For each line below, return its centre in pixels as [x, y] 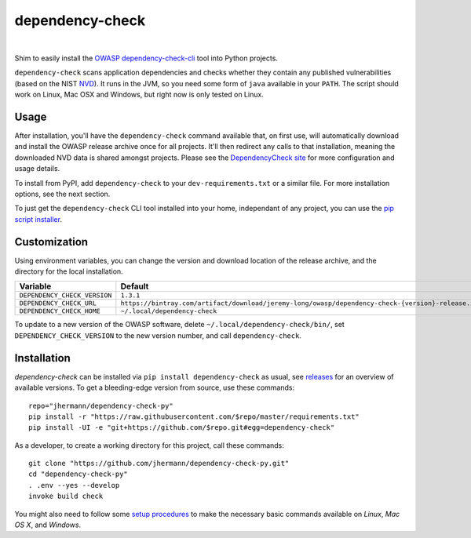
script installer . [38, 219]
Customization [51, 242]
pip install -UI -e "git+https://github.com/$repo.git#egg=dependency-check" [182, 428]
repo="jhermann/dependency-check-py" [101, 405]
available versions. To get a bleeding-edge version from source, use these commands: [154, 387]
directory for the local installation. [69, 271]
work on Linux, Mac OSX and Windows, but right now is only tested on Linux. [139, 95]
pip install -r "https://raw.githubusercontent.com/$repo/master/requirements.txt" [194, 416]
